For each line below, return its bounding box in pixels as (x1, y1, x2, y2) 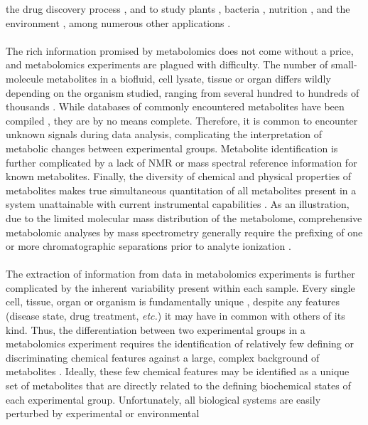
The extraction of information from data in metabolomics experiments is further (6, 266, 355, 281)
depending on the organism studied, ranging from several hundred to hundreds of (6, 85, 359, 100)
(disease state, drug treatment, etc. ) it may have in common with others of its (6, 308, 345, 323)
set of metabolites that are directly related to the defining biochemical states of (6, 378, 351, 393)
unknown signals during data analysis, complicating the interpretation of (6, 127, 322, 142)
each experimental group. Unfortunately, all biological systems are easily (6, 392, 321, 406)
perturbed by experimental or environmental (6, 406, 200, 421)
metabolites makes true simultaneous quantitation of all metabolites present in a (6, 182, 357, 197)
